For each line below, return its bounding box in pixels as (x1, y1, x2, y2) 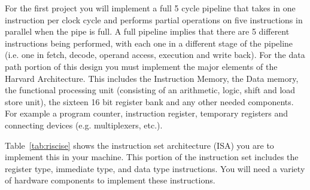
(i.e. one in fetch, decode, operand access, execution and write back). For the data (5, 48, 305, 61)
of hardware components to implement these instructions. (5, 174, 215, 186)
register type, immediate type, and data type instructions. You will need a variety (5, 162, 305, 174)
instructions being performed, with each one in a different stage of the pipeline (5, 36, 293, 49)
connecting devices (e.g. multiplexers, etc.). (5, 118, 163, 131)
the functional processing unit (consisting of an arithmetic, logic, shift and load (5, 84, 296, 96)
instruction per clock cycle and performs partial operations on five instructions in (5, 13, 303, 26)
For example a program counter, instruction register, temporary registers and (5, 107, 288, 119)
